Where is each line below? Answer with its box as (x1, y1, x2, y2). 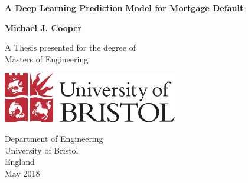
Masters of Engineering (5, 52, 89, 65)
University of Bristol (5, 144, 79, 156)
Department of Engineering (5, 132, 103, 145)
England (5, 155, 35, 168)
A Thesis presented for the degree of (5, 41, 136, 54)
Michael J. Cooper (5, 21, 82, 34)
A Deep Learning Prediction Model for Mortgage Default (5, 2, 244, 14)
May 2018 (5, 167, 40, 179)
